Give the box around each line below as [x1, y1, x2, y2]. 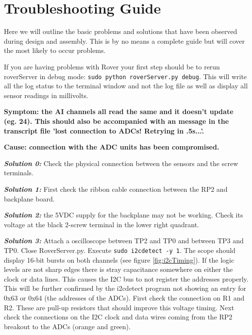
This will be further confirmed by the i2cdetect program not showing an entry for [4, 283, 246, 293]
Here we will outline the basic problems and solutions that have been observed [4, 26, 237, 36]
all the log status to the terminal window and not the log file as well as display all [4, 81, 248, 91]
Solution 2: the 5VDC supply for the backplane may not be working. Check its [4, 210, 243, 220]
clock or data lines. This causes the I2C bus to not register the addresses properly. [4, 273, 249, 284]
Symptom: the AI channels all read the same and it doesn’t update [4, 106, 234, 117]
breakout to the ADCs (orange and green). [4, 321, 131, 331]
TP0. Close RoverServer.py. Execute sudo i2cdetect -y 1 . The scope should [4, 245, 235, 255]
